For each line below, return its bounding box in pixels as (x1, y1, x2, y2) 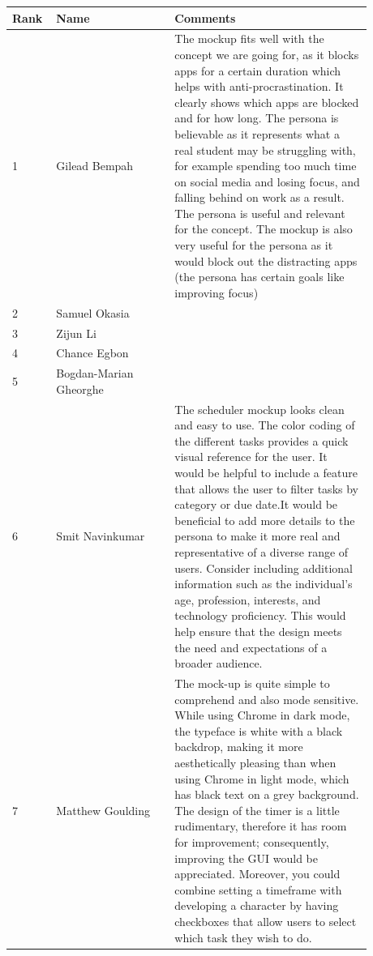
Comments (174, 9, 236, 26)
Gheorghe (56, 380, 104, 397)
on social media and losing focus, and (174, 173, 360, 190)
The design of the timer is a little (174, 801, 340, 818)
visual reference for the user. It (174, 448, 328, 465)
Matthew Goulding (56, 801, 150, 818)
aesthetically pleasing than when (174, 753, 337, 770)
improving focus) (174, 284, 259, 301)
